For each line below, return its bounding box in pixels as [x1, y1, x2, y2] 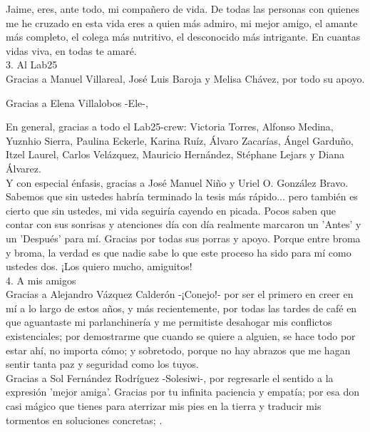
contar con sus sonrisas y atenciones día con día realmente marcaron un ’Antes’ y [6, 217, 361, 232]
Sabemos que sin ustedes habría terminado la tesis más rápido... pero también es [6, 189, 358, 204]
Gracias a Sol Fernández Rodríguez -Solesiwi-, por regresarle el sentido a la [6, 370, 334, 385]
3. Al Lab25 [6, 57, 58, 72]
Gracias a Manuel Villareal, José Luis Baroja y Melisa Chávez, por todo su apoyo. [6, 71, 365, 86]
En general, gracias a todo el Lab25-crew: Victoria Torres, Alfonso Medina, [6, 119, 334, 134]
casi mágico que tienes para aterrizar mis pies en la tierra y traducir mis [6, 398, 322, 413]
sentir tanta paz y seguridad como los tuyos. [6, 356, 199, 371]
